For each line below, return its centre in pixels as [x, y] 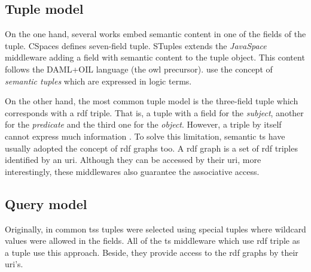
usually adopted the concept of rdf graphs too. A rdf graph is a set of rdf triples [151, 148]
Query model [46, 203]
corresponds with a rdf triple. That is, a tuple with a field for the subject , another [154, 112]
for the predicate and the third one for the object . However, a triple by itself [143, 124]
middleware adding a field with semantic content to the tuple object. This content [155, 57]
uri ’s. [14, 264]
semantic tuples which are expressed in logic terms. [98, 81]
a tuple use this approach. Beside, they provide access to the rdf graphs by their [152, 252]
